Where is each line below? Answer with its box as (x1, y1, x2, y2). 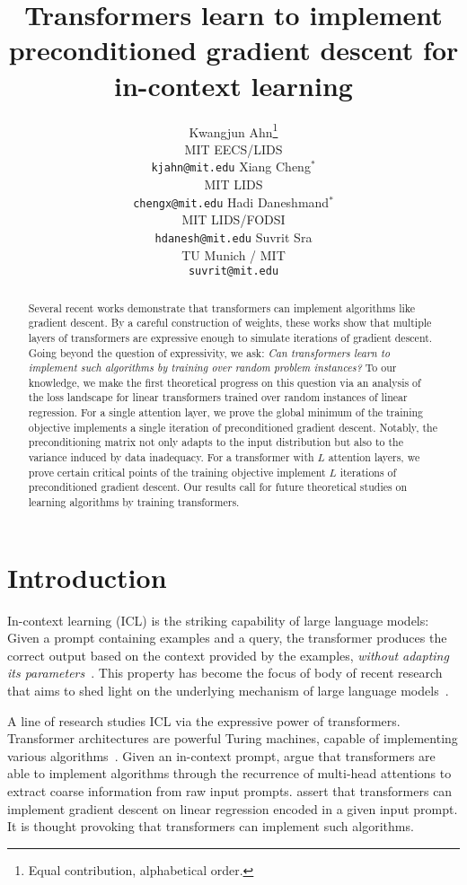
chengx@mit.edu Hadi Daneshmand (133, 192, 330, 211)
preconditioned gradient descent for (8, 31, 459, 68)
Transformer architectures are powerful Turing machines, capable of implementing (7, 729, 458, 748)
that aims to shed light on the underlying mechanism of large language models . (7, 681, 449, 700)
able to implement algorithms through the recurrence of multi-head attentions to (7, 764, 452, 783)
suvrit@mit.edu (188, 265, 279, 278)
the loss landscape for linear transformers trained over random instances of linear (28, 390, 408, 405)
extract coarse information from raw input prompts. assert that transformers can (7, 782, 453, 801)
